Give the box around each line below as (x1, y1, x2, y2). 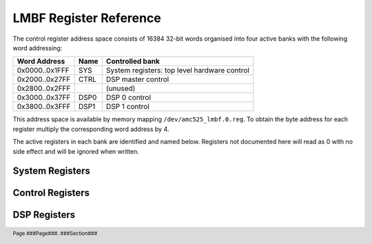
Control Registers (12, 187, 90, 199)
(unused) (105, 83, 136, 93)
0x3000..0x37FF (17, 93, 71, 103)
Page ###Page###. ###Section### (12, 230, 98, 237)
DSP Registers (12, 209, 76, 221)
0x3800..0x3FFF (17, 102, 71, 112)
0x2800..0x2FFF (17, 83, 71, 93)
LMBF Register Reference (12, 10, 161, 26)
